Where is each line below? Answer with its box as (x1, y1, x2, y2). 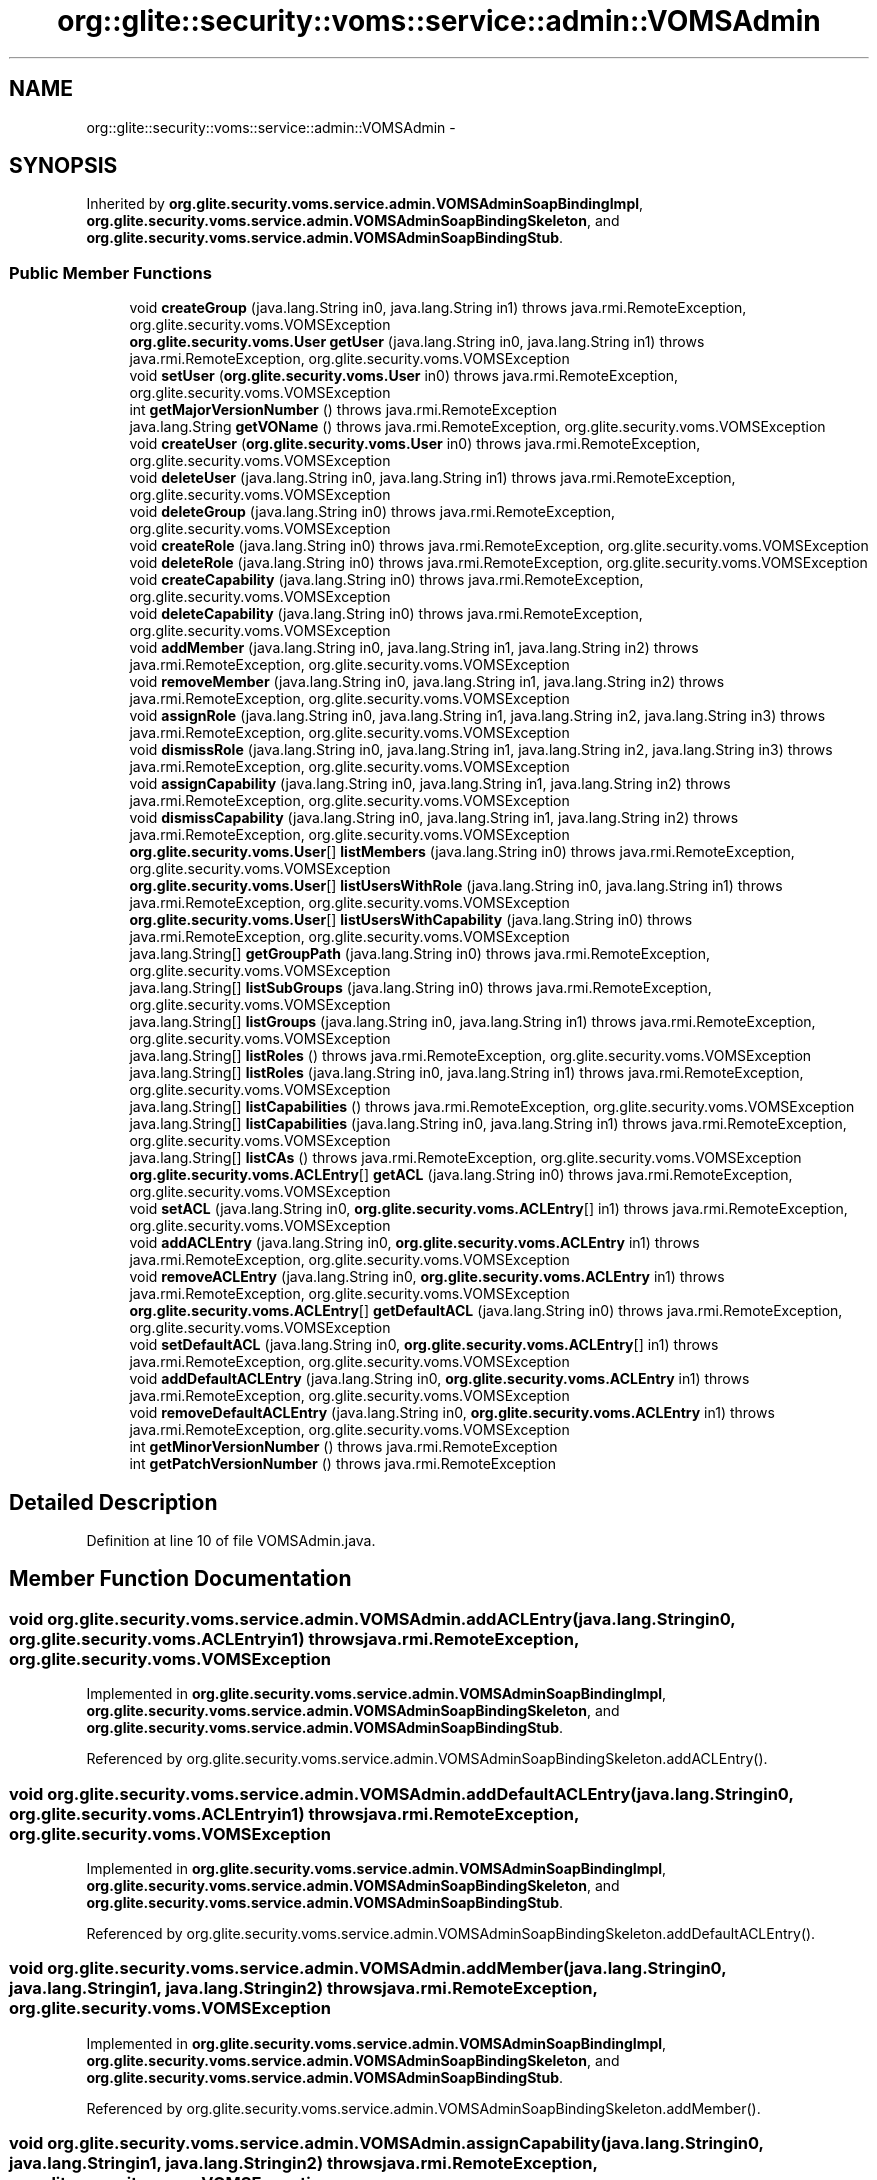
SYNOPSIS (9, 153, 118, 179)
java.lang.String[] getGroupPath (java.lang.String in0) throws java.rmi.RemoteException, (129, 945, 711, 963)
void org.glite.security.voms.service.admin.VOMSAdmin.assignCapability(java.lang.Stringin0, (9, 2133, 764, 2154)
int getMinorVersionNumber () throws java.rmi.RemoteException (129, 1438, 558, 1456)
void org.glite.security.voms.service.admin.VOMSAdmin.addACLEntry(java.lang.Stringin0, (9, 1608, 736, 1629)
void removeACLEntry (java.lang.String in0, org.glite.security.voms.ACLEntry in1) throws (129, 1268, 725, 1286)
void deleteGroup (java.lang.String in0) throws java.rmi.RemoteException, (129, 503, 616, 521)
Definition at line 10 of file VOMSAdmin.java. (86, 1532, 376, 1550)
